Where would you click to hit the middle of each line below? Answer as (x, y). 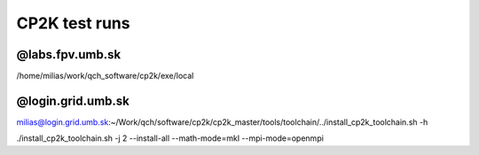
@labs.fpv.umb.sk (69, 54)
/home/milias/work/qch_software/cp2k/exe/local (105, 76)
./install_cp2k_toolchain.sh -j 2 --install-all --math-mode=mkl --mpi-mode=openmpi (170, 138)
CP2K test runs (73, 23)
